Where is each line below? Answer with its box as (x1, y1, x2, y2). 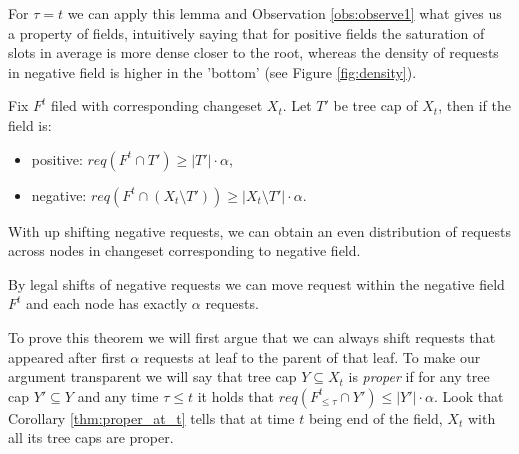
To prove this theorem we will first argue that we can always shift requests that (8, 326, 496, 347)
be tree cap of (333, 95, 418, 116)
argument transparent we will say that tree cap (8, 366, 297, 387)
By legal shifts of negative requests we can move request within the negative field (8, 273, 505, 294)
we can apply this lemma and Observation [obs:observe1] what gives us (67, 3, 502, 23)
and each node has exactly (26, 293, 188, 314)
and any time (77, 385, 159, 406)
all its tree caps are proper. (8, 427, 174, 448)
